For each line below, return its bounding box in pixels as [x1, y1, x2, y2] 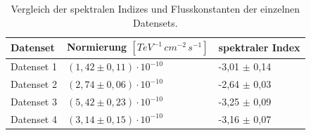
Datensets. [132, 15, 178, 30]
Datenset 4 [11, 111, 57, 126]
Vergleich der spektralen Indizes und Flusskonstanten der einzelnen [11, 1, 300, 15]
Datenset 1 [11, 59, 57, 74]
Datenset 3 [11, 94, 57, 109]
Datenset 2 [11, 77, 57, 91]
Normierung [66, 39, 127, 54]
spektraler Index [218, 40, 300, 55]
